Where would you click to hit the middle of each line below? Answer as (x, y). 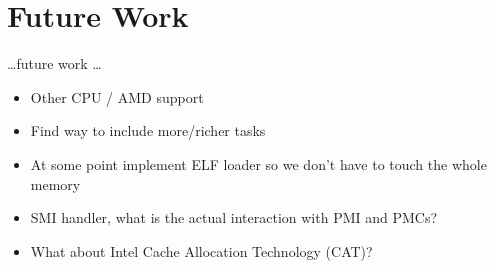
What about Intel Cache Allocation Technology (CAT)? (201, 250)
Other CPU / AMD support (117, 96)
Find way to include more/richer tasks (148, 130)
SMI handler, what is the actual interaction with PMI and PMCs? (234, 217)
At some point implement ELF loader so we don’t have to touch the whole (258, 163)
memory (55, 183)
